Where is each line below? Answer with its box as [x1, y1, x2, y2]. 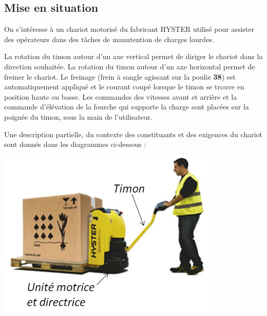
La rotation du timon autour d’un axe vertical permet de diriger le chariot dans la [4, 51, 263, 62]
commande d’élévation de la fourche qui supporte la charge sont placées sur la [4, 101, 249, 112]
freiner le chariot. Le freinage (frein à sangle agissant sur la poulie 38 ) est [4, 71, 236, 82]
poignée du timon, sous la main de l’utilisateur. [4, 111, 153, 122]
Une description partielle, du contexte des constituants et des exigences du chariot [4, 128, 262, 139]
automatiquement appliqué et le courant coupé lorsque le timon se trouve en [4, 81, 244, 92]
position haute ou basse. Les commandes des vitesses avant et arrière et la [4, 91, 237, 102]
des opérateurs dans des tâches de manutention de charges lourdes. [4, 33, 214, 44]
